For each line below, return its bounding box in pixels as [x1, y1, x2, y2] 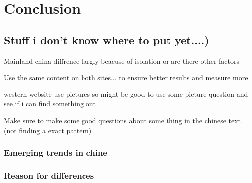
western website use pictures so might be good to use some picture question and [4, 89, 248, 99]
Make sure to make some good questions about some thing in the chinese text [4, 115, 241, 125]
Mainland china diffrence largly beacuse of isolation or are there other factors [4, 55, 240, 66]
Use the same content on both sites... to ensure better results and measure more [4, 72, 248, 83]
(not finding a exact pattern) [4, 125, 92, 135]
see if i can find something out [4, 98, 96, 109]
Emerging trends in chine [4, 146, 107, 159]
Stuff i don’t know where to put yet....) [4, 32, 209, 47]
